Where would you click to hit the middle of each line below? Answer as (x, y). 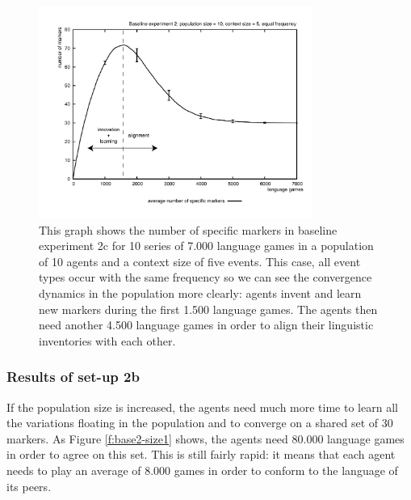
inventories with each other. (107, 340)
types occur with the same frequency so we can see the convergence (205, 277)
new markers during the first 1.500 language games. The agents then (208, 309)
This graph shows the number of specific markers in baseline (188, 229)
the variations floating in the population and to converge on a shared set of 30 (200, 423)
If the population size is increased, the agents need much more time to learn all (202, 407)
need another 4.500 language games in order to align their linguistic (206, 325)
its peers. (29, 486)
